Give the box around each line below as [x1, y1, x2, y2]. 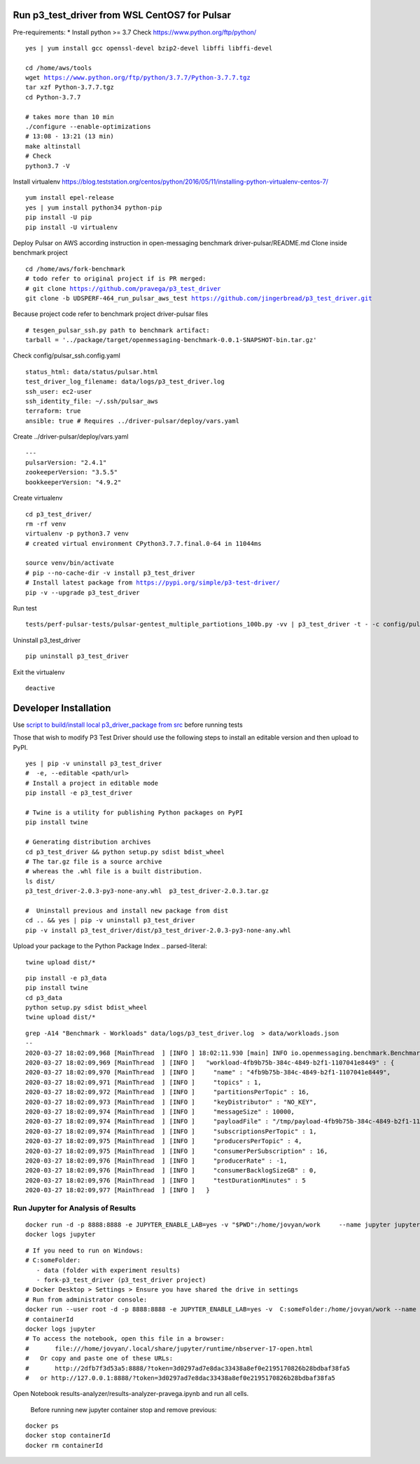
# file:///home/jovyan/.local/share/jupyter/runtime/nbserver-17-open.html [25, 1344, 314, 1353]
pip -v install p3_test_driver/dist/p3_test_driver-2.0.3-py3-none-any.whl [25, 926, 291, 934]
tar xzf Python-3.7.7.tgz [25, 83, 115, 91]
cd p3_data [25, 994, 63, 1001]
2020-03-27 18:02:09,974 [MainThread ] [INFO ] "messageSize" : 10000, [25, 1107, 295, 1116]
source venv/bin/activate [25, 559, 115, 567]
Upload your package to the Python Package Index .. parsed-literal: [13, 942, 208, 950]
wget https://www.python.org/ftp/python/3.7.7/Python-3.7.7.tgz [25, 74, 251, 82]
